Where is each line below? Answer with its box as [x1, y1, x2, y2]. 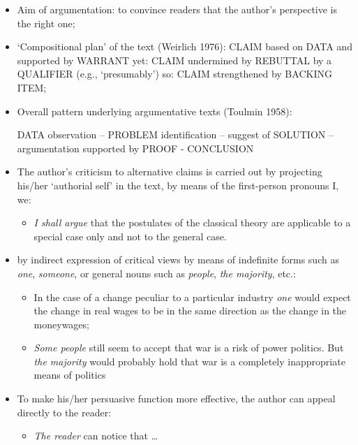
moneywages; [33, 316, 89, 331]
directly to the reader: [17, 404, 112, 419]
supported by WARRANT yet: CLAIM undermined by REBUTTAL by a [17, 52, 332, 67]
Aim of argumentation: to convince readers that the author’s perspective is [17, 2, 338, 16]
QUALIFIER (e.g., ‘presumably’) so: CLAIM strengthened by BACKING [17, 66, 332, 81]
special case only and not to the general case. [33, 228, 227, 243]
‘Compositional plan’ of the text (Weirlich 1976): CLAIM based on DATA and [17, 39, 352, 54]
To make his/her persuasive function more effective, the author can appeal [17, 391, 336, 406]
